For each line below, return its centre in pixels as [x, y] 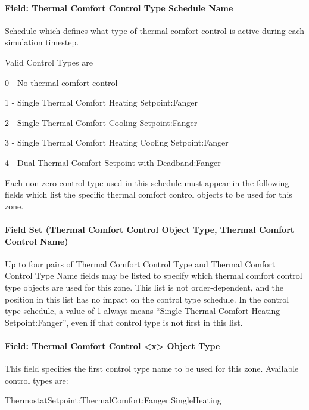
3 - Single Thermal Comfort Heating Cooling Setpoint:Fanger [117, 142]
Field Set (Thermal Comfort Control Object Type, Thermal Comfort [150, 229]
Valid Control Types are [49, 62]
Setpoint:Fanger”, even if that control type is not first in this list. [124, 322]
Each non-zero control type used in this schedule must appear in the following [147, 182]
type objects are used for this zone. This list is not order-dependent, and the [144, 287]
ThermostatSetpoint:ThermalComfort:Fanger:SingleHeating [113, 400]
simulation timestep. [42, 42]
